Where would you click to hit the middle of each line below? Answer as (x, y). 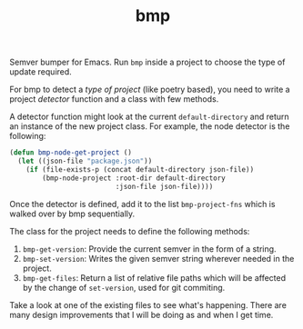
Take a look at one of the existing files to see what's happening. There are (148, 304)
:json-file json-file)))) (164, 186)
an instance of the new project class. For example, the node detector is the (150, 126)
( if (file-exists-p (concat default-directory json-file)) (140, 169)
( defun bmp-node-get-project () (71, 153)
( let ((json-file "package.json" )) (85, 161)
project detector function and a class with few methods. (114, 99)
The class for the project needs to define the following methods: (130, 231)
